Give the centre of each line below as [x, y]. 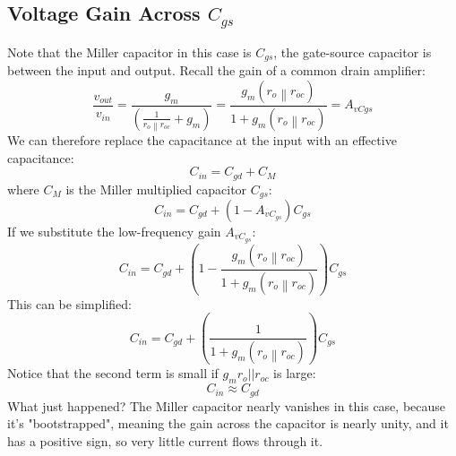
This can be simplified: [69, 303]
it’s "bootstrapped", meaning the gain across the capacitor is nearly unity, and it [228, 423]
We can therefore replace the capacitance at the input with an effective [202, 139]
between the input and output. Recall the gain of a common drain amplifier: [216, 70]
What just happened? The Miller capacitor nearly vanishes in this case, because [227, 405]
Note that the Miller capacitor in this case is [129, 52]
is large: [295, 373]
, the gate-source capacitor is [353, 52]
